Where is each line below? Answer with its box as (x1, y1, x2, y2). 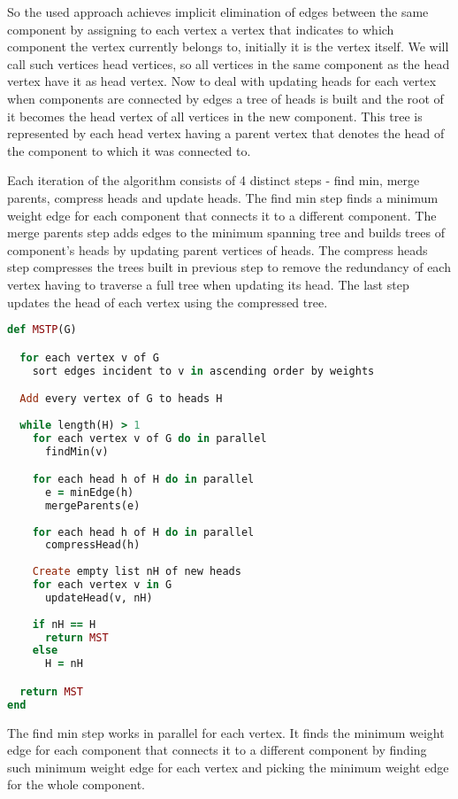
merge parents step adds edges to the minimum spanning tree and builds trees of (7, 223, 445, 242)
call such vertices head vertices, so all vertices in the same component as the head (7, 54, 450, 73)
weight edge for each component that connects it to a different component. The (7, 206, 437, 224)
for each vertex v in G (32, 578, 172, 592)
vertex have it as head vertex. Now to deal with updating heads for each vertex (7, 72, 437, 90)
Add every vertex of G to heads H (19, 392, 223, 406)
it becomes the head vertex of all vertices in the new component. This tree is (7, 106, 423, 125)
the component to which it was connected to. (7, 141, 251, 159)
